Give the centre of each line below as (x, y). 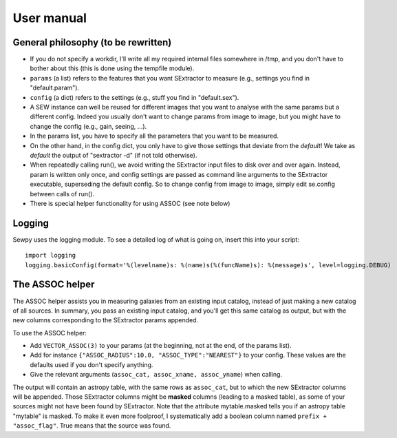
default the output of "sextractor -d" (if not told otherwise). (114, 155)
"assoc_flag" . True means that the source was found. (92, 426)
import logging (51, 255)
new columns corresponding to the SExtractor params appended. (106, 320)
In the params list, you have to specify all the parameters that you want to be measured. (154, 136)
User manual (50, 18)
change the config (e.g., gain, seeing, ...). (88, 126)
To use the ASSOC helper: (50, 333)
